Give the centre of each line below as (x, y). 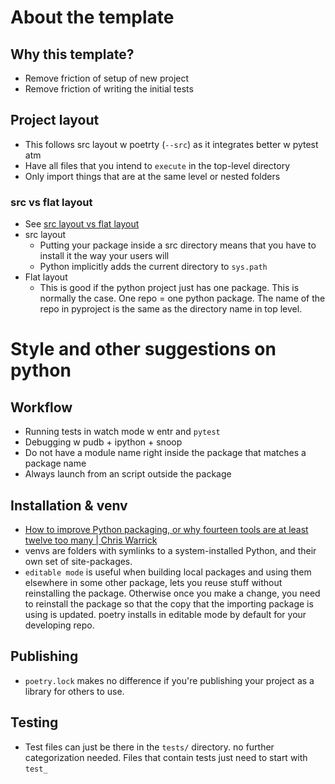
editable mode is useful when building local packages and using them (168, 572)
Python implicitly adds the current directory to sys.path (153, 267)
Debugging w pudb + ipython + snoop (103, 442)
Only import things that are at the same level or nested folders (152, 176)
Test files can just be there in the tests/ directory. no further (149, 747)
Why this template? (72, 54)
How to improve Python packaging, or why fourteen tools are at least (166, 529)
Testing (34, 722)
